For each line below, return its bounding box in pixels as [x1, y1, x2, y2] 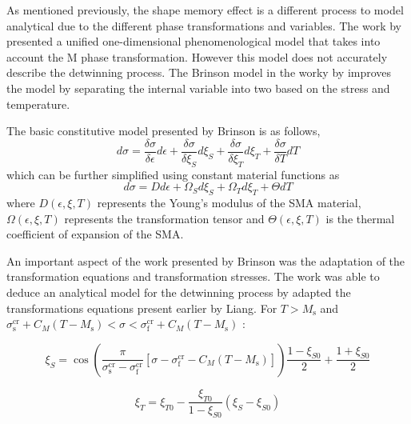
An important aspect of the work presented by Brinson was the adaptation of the [6, 252, 405, 269]
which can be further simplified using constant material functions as [6, 166, 340, 182]
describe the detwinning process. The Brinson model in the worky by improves [6, 64, 392, 81]
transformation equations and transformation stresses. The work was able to [6, 268, 380, 285]
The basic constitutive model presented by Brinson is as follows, [6, 122, 321, 139]
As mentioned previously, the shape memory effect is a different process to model [6, 2, 404, 18]
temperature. [6, 95, 70, 112]
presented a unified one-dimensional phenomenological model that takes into [6, 33, 381, 50]
